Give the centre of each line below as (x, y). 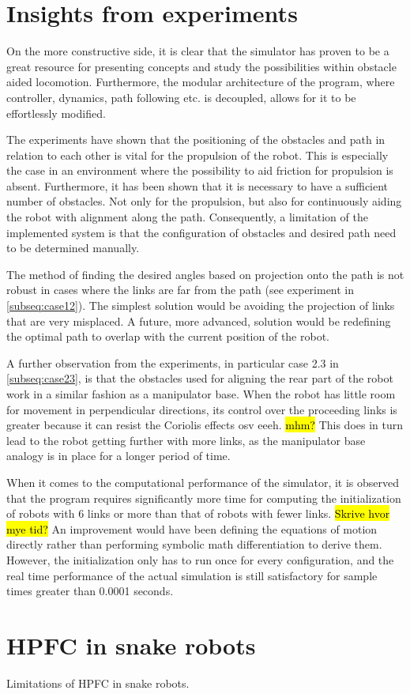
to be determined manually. (73, 248)
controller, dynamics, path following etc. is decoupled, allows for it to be (181, 97)
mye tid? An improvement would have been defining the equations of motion (192, 528)
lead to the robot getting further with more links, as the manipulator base (186, 440)
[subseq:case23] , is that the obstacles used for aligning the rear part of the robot (200, 378)
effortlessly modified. (56, 113)
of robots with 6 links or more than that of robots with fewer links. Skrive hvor (198, 513)
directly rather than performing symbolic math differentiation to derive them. (194, 544)
